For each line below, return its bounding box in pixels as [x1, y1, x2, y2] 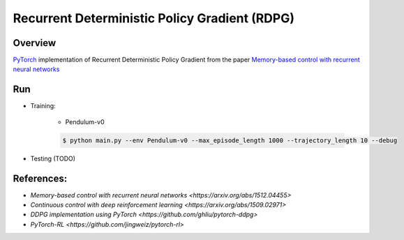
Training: [30, 102, 56, 110]
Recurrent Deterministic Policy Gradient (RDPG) [13, 10, 295, 26]
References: [13, 172, 68, 184]
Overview [13, 37, 57, 49]
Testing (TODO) [30, 154, 76, 163]
